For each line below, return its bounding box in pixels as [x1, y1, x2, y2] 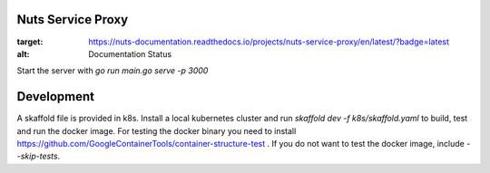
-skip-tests [16, 150, 58, 162]
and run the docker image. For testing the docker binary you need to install [16, 125, 297, 136]
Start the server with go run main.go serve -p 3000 [16, 65, 209, 76]
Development [16, 89, 95, 104]
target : [16, 36, 44, 47]
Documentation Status [88, 48, 172, 59]
